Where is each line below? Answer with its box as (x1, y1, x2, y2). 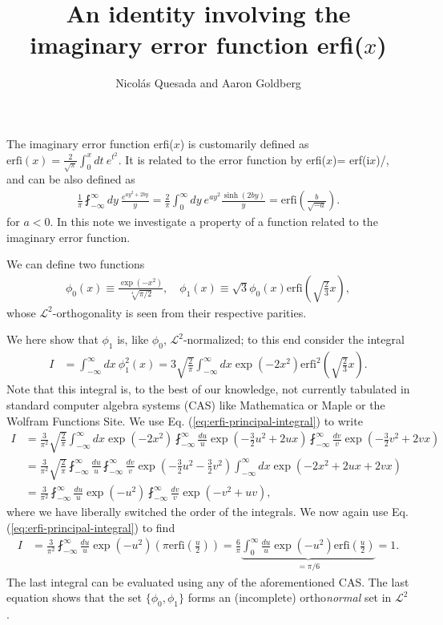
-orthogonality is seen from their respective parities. (52, 304, 307, 321)
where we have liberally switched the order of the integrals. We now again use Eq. (6, 503, 409, 520)
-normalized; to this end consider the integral (183, 331, 405, 348)
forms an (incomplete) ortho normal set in (187, 589, 392, 606)
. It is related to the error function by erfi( (118, 151, 326, 167)
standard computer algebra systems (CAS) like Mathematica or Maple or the (6, 396, 385, 413)
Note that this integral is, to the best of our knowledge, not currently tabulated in (6, 381, 410, 397)
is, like (117, 331, 149, 348)
